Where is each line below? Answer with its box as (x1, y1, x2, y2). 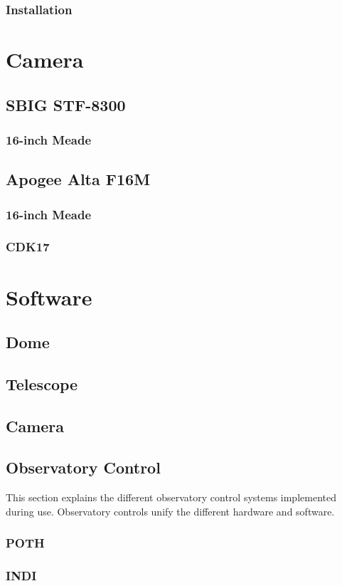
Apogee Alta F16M (6, 168, 151, 190)
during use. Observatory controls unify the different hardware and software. (6, 503, 335, 518)
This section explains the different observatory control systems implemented (6, 490, 336, 505)
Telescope (6, 372, 78, 394)
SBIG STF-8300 (6, 93, 126, 115)
